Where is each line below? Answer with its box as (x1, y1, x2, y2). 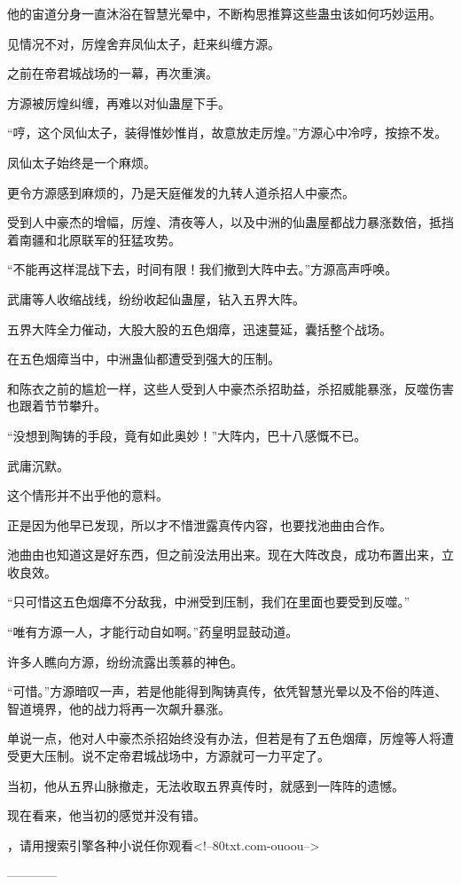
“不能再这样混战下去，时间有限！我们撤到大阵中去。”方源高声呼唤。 (7, 260, 398, 278)
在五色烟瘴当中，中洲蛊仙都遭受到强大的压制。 (7, 349, 280, 368)
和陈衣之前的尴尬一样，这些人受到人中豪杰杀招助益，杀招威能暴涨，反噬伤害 (7, 379, 454, 397)
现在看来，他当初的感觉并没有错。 (7, 806, 206, 825)
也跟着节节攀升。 (7, 396, 106, 415)
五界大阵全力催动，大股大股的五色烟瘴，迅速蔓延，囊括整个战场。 (7, 319, 392, 338)
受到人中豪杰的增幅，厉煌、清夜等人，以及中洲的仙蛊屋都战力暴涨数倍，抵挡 (7, 213, 454, 231)
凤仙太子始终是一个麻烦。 (7, 153, 156, 171)
